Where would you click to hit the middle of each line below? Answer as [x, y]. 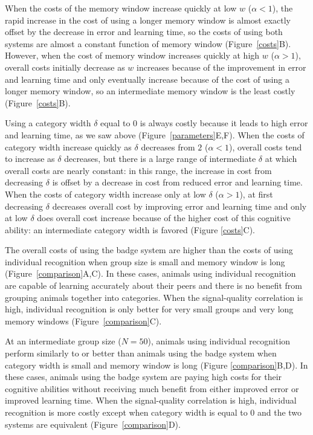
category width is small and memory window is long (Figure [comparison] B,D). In [156, 365]
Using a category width [48, 123]
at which [281, 159]
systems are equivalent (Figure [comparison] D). [93, 424]
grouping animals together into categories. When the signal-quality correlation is [154, 297]
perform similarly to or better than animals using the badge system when [141, 353]
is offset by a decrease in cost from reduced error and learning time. [177, 182]
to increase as [30, 159]
